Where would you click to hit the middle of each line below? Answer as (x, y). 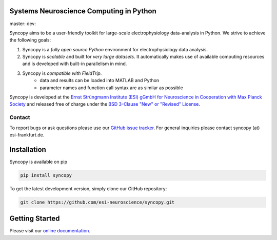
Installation (28, 149)
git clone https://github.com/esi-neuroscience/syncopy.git (97, 202)
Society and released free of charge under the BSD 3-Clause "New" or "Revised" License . (105, 104)
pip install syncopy (46, 175)
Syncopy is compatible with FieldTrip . (62, 73)
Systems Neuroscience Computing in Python (83, 11)
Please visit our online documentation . (50, 231)
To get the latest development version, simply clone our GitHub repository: (88, 188)
